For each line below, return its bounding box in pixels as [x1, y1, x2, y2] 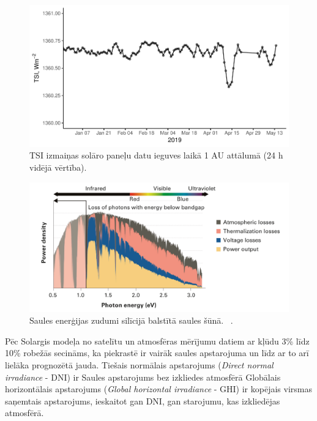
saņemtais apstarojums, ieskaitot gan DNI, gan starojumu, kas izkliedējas [5, 394, 280, 407]
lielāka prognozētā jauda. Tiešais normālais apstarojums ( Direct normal [5, 358, 274, 371]
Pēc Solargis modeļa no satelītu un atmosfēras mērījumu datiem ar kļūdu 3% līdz [5, 334, 310, 347]
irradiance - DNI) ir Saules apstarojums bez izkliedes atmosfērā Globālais [5, 370, 281, 383]
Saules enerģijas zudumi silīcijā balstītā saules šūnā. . [29, 314, 233, 327]
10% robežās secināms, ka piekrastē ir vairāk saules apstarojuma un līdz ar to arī [5, 346, 309, 359]
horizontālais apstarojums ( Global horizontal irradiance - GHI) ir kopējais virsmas [5, 382, 312, 395]
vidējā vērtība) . [29, 161, 87, 173]
